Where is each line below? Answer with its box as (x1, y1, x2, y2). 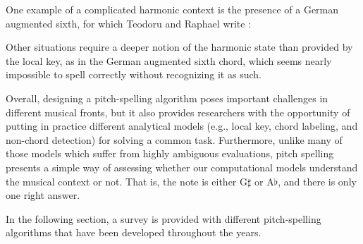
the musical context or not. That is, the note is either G (6, 173, 247, 188)
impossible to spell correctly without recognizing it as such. (6, 67, 262, 82)
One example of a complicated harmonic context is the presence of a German (6, 2, 339, 16)
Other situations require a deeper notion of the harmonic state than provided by (6, 39, 353, 54)
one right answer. (6, 188, 80, 202)
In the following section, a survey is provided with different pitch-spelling (6, 211, 321, 226)
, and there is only (278, 173, 357, 188)
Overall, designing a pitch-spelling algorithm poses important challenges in (6, 90, 328, 105)
